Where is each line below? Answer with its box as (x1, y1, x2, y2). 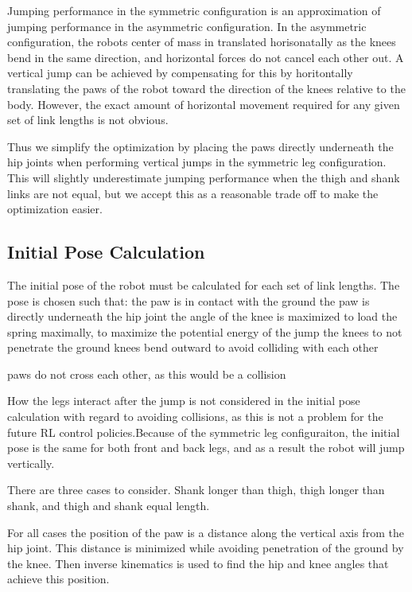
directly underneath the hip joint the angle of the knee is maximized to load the (7, 308, 398, 325)
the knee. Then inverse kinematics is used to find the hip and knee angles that (7, 555, 389, 571)
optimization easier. (7, 201, 103, 217)
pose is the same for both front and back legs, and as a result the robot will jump (7, 439, 405, 456)
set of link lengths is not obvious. (7, 111, 169, 128)
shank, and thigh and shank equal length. (7, 497, 210, 514)
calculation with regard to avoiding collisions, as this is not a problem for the (7, 408, 383, 425)
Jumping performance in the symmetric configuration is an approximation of (7, 2, 381, 18)
